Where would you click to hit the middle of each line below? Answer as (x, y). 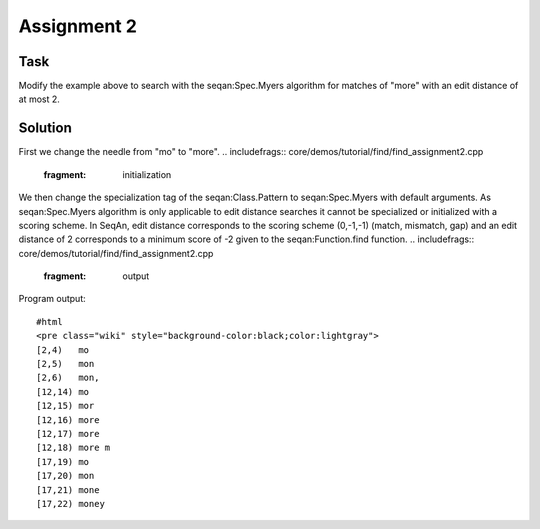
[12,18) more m (73, 448)
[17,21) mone (68, 489)
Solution (45, 128)
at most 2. (39, 99)
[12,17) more (68, 433)
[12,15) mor (65, 406)
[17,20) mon (65, 476)
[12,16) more (68, 419)
